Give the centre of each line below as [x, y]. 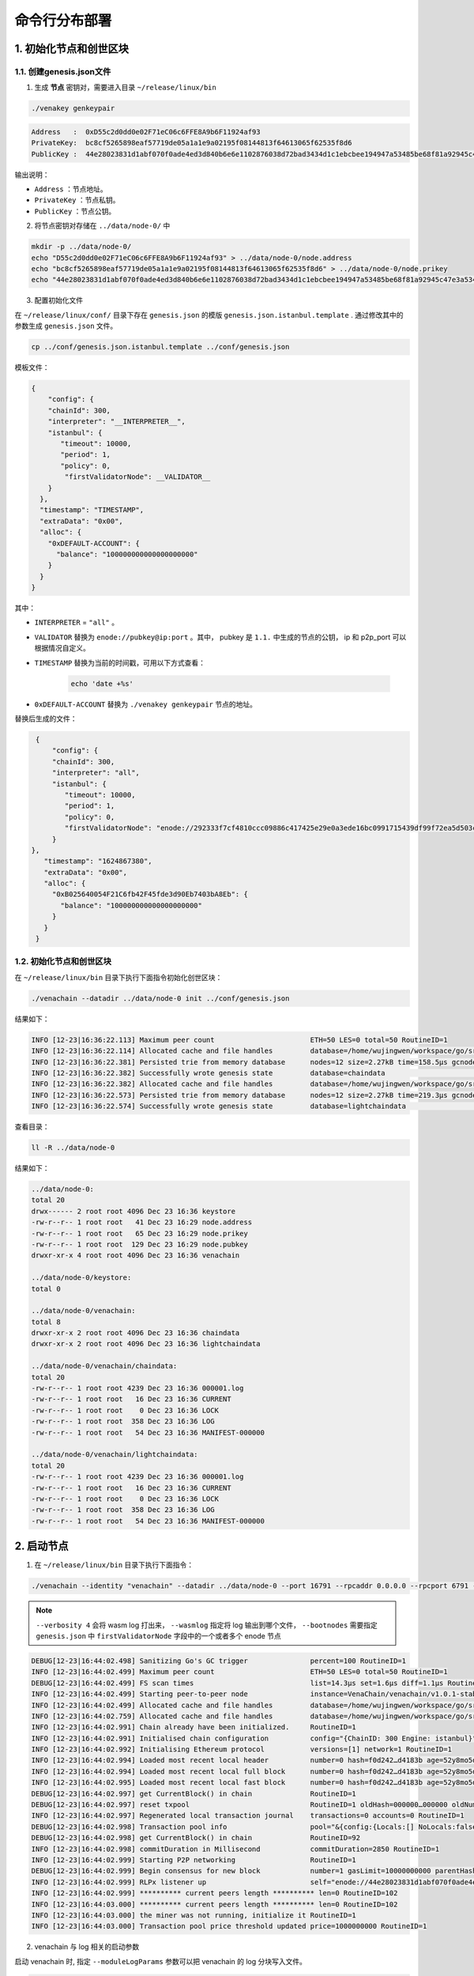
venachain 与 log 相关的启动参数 [87, 1947]
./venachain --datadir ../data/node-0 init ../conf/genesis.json [160, 998]
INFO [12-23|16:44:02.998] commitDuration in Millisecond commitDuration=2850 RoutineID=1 [235, 1849]
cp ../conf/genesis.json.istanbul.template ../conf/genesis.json [160, 347]
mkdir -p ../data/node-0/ [81, 247]
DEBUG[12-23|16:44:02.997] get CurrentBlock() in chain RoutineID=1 [194, 1793]
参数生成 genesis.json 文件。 [66, 326]
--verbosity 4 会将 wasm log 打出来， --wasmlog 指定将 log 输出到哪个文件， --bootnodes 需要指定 [207, 1625]
